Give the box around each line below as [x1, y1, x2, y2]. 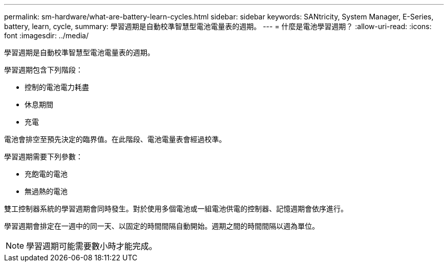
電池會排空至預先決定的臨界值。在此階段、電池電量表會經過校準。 [4, 135, 226, 143]
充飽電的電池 [25, 170, 68, 178]
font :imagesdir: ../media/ [4, 31, 89, 40]
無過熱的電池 [25, 187, 68, 196]
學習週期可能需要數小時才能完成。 [26, 241, 158, 251]
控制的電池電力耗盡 [25, 83, 89, 91]
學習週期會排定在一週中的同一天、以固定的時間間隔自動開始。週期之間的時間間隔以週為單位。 [4, 222, 319, 230]
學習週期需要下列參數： [4, 152, 83, 161]
